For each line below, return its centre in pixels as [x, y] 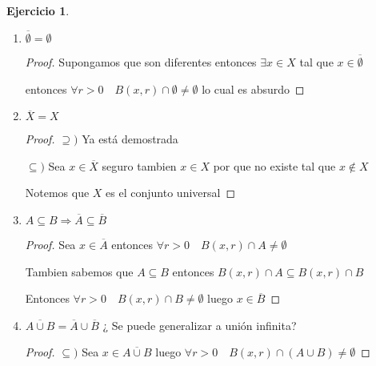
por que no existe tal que [274, 165]
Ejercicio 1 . [38, 10]
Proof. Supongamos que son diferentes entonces [141, 62]
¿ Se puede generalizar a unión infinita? [200, 325]
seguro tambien [139, 165]
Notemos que [57, 193]
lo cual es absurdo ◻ [253, 88]
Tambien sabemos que [79, 271]
